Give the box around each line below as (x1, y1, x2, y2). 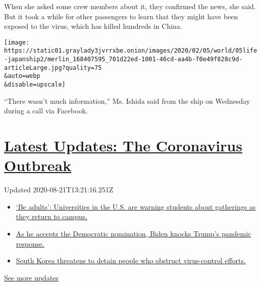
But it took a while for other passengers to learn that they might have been (4, 11, 238, 21)
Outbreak (4, 155, 72, 176)
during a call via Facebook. (4, 105, 88, 116)
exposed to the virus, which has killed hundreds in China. (4, 21, 182, 31)
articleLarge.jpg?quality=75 (4, 64, 102, 71)
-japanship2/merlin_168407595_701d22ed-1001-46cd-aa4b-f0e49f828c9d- (4, 56, 243, 63)
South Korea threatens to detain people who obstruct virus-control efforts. (16, 255, 246, 266)
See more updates (4, 272, 59, 282)
